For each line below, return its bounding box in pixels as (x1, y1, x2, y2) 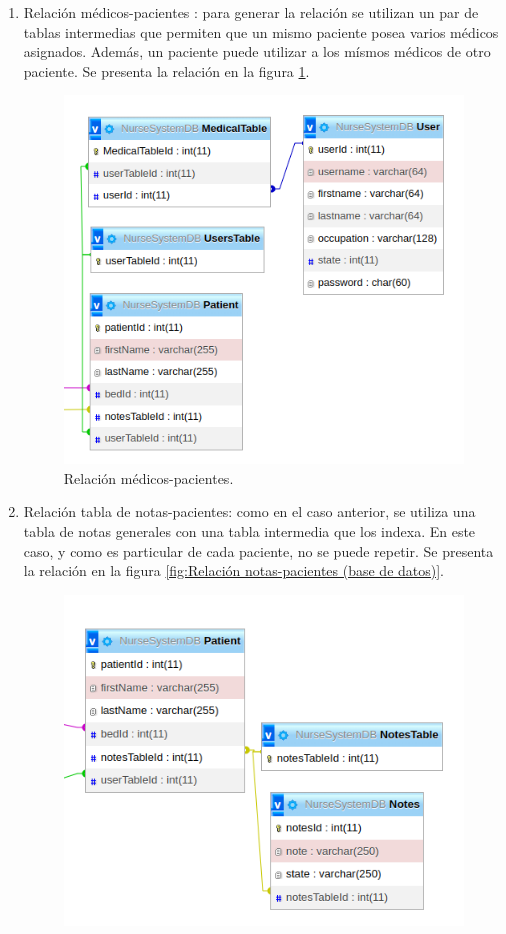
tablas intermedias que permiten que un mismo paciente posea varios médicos (23, 21, 499, 42)
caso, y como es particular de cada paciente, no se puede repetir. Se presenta (23, 540, 494, 561)
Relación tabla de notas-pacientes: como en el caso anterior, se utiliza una (23, 501, 476, 522)
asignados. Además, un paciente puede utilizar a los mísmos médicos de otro (23, 41, 491, 62)
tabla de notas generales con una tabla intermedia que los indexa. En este (23, 521, 476, 542)
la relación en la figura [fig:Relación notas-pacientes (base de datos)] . (23, 560, 444, 581)
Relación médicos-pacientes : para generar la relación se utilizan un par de (23, 2, 479, 22)
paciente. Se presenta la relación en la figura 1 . (23, 60, 310, 81)
